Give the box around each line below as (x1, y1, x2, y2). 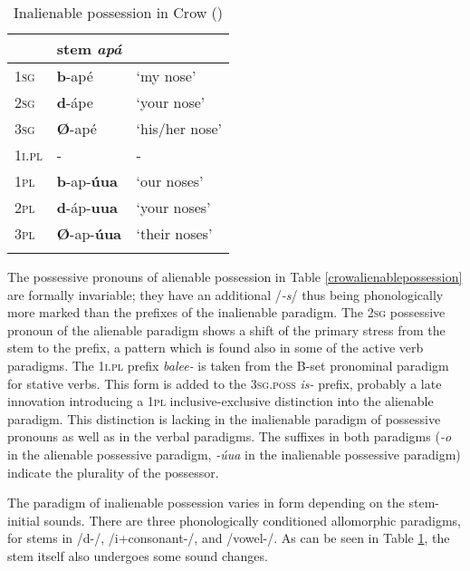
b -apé (56, 65, 93, 86)
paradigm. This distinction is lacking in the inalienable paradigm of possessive (7, 409, 441, 428)
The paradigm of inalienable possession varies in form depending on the (7, 493, 405, 512)
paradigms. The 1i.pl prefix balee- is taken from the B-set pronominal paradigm (7, 355, 449, 374)
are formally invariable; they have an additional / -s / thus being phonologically (7, 285, 444, 304)
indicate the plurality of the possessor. (7, 462, 219, 481)
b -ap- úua (56, 170, 118, 191)
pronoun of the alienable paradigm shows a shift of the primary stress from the (7, 320, 446, 339)
